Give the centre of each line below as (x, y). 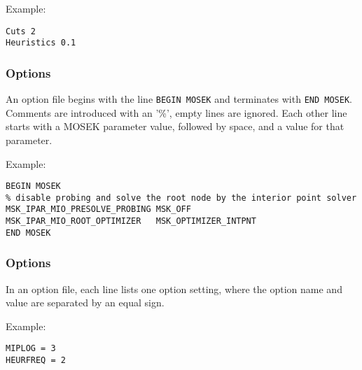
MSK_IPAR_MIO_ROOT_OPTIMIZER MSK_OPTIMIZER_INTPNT (131, 221)
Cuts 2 (21, 31)
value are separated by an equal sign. (85, 303)
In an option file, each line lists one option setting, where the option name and (174, 289)
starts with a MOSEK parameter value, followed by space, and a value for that (175, 126)
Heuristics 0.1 (41, 43)
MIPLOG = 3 (31, 349)
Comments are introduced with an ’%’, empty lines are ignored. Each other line (176, 112)
